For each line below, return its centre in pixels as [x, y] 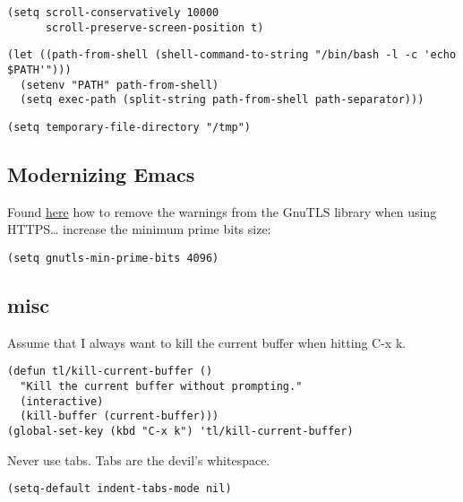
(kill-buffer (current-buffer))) [120, 416]
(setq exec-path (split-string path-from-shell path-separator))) [222, 100]
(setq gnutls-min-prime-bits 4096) [113, 258]
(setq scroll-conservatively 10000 [113, 13]
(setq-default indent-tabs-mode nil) [120, 489]
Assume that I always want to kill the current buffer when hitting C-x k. [207, 342]
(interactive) [62, 401]
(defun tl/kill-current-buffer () [110, 372]
